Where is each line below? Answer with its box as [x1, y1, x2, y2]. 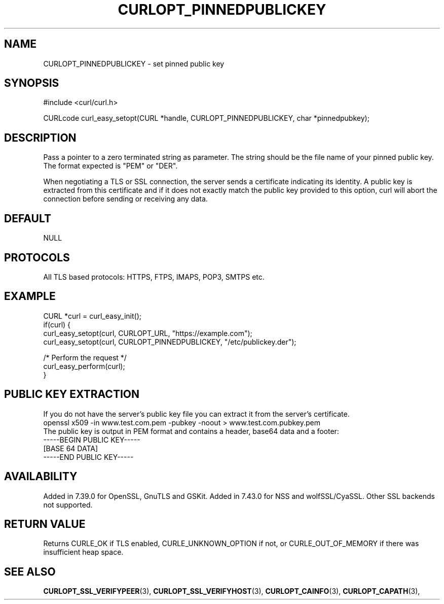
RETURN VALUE [4, 517, 86, 530]
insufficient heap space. [43, 548, 124, 557]
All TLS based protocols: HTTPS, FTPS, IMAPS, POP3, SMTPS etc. [43, 272, 265, 281]
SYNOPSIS [4, 77, 59, 90]
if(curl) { [43, 320, 71, 329]
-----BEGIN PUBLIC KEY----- [43, 435, 140, 444]
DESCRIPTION [4, 131, 77, 144]
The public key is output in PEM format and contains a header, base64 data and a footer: [43, 426, 339, 435]
